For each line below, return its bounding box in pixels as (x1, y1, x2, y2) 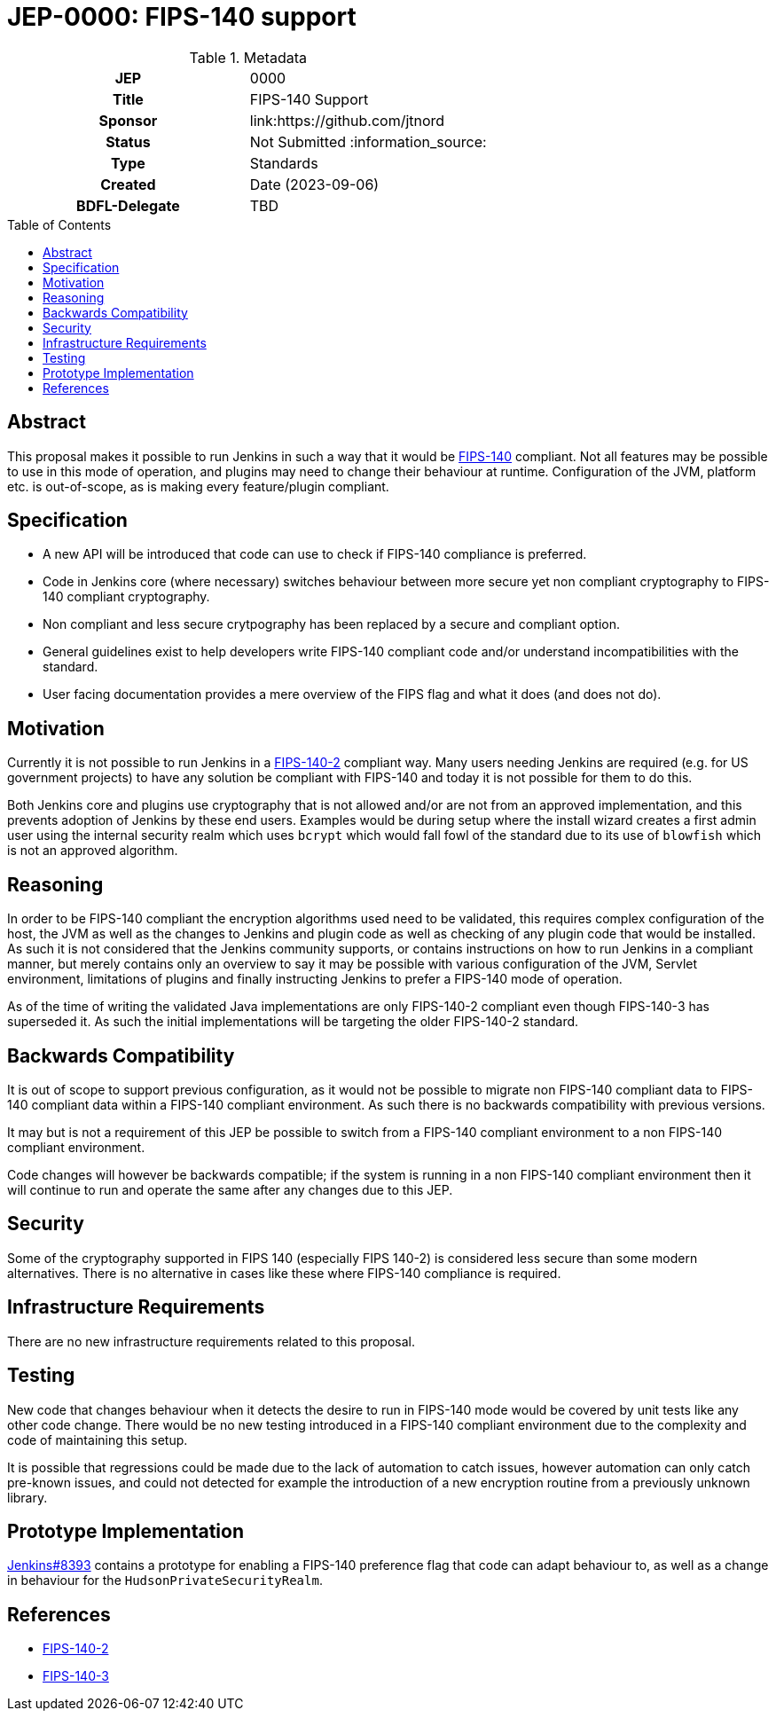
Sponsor (98, 111, 158, 129)
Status (106, 132, 151, 151)
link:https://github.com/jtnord (249, 111, 445, 129)
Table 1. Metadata (189, 48, 307, 67)
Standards (249, 153, 318, 172)
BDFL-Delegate (76, 196, 180, 215)
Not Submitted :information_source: (249, 132, 487, 151)
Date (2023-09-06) (249, 175, 380, 193)
